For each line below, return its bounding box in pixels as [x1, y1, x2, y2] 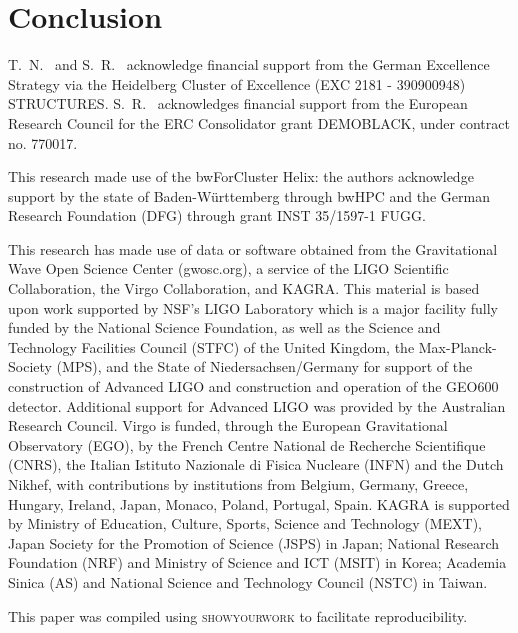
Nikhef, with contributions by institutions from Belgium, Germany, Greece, [8, 474, 469, 494]
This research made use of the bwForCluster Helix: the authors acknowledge [8, 166, 474, 187]
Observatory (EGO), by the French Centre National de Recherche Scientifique [8, 434, 486, 455]
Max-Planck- [418, 336, 497, 357]
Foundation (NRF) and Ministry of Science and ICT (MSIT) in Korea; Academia [8, 552, 507, 573]
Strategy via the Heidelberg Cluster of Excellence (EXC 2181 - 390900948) [8, 73, 466, 94]
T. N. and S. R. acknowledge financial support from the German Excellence [8, 54, 490, 75]
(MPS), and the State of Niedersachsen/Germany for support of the [56, 356, 473, 377]
